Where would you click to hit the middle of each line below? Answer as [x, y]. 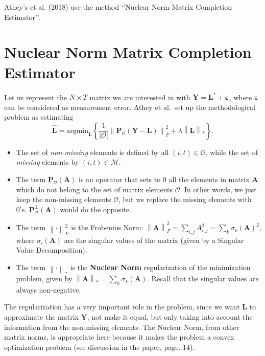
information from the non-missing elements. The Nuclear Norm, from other [122, 327]
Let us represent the [35, 97]
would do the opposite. [95, 209]
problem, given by [44, 279]
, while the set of [232, 152]
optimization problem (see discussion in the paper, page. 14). [100, 347]
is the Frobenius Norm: [107, 227]
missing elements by [47, 162]
